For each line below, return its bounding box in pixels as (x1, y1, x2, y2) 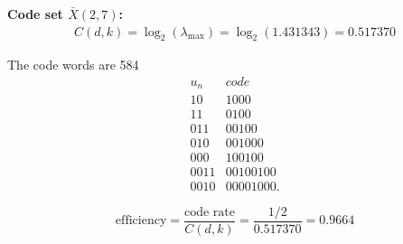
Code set (7, 5, 63, 23)
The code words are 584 (7, 55, 139, 74)
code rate (184, 205, 236, 219)
